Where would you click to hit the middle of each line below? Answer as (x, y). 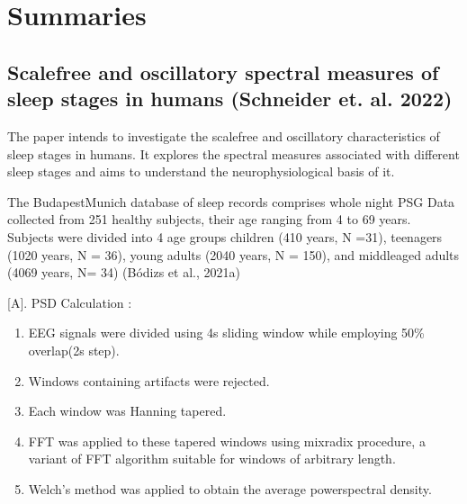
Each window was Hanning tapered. (127, 411)
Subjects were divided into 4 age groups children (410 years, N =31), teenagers (225, 236)
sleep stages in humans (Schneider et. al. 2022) (230, 99)
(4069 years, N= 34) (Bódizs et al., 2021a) (124, 272)
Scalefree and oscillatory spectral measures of (223, 72)
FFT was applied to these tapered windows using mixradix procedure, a (227, 441)
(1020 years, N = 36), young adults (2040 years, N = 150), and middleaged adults (233, 254)
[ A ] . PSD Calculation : (70, 302)
